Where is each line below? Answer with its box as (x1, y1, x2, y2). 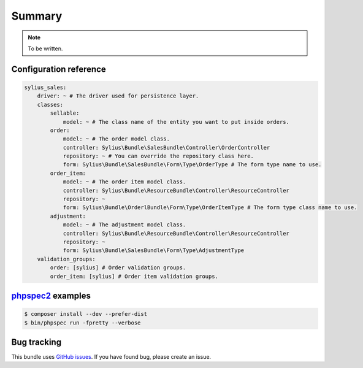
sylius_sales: (24, 83, 67, 91)
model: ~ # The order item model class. (63, 178, 186, 185)
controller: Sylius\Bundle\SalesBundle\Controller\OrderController (63, 144, 270, 151)
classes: (37, 101, 64, 108)
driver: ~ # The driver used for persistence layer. (37, 93, 199, 99)
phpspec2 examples (11, 290, 91, 301)
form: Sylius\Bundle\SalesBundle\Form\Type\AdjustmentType (63, 247, 245, 254)
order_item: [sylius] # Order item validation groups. (50, 273, 219, 280)
